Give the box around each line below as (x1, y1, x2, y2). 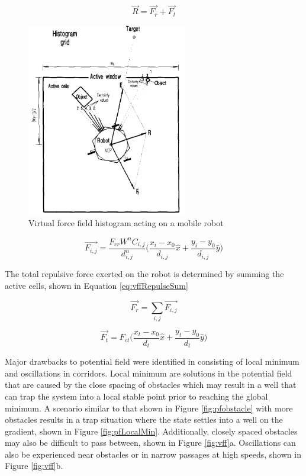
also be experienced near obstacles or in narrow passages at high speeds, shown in (5, 448, 301, 460)
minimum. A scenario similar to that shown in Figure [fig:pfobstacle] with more (5, 401, 293, 414)
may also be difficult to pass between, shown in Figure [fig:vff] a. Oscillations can (5, 436, 296, 449)
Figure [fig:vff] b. (5, 459, 63, 472)
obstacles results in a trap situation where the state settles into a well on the (5, 413, 283, 426)
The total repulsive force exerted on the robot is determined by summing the (5, 268, 284, 280)
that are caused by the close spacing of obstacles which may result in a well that (5, 378, 297, 391)
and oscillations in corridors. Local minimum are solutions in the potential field (5, 366, 292, 379)
